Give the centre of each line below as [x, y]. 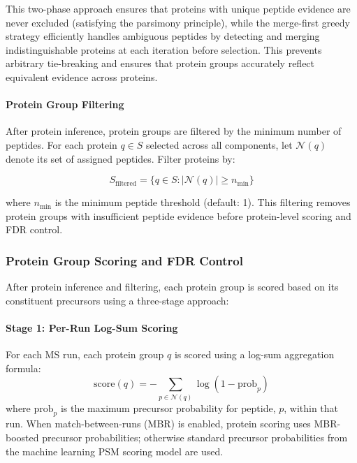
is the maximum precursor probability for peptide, [168, 407]
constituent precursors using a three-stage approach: [117, 300]
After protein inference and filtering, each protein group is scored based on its [172, 287]
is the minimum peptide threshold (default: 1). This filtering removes [203, 202]
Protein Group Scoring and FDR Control [124, 260]
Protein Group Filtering [65, 104]
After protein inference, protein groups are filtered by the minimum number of [174, 131]
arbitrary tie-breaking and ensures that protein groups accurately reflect [160, 63]
